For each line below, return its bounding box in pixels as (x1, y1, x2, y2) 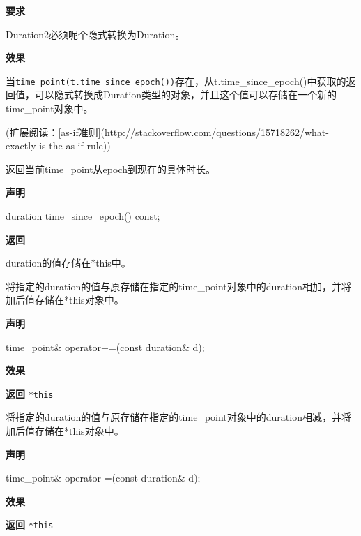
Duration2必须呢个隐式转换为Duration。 (6, 27, 185, 41)
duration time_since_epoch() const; (6, 209, 160, 223)
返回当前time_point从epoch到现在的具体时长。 (6, 161, 216, 176)
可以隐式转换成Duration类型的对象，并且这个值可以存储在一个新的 (34, 87, 337, 102)
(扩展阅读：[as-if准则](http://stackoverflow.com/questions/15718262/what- (6, 124, 329, 139)
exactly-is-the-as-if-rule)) (6, 138, 111, 153)
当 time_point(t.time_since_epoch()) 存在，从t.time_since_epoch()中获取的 (6, 73, 346, 88)
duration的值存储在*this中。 (6, 255, 131, 270)
